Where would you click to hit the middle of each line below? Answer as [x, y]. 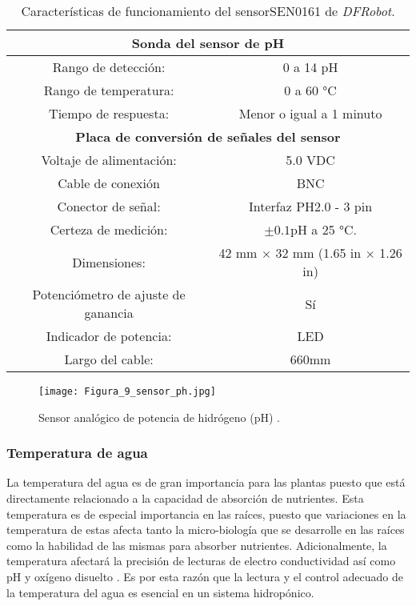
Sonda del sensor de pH [208, 43]
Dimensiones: [109, 262]
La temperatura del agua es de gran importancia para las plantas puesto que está [206, 482]
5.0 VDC [310, 160]
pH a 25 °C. [324, 229]
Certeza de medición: [109, 229]
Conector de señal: [109, 206]
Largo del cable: [109, 359]
